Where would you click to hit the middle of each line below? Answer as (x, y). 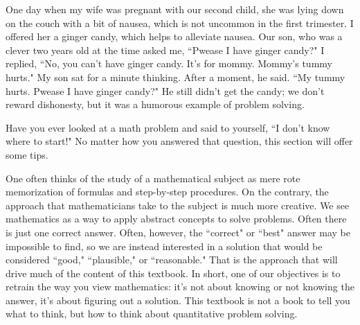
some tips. (27, 154)
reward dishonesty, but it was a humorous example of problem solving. (155, 104)
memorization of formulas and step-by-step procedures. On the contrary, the (167, 192)
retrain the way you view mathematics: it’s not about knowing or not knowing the (180, 287)
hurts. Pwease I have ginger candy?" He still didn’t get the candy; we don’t (165, 90)
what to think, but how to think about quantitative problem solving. (152, 314)
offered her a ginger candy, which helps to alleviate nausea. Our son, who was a (174, 36)
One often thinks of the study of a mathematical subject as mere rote (153, 178)
